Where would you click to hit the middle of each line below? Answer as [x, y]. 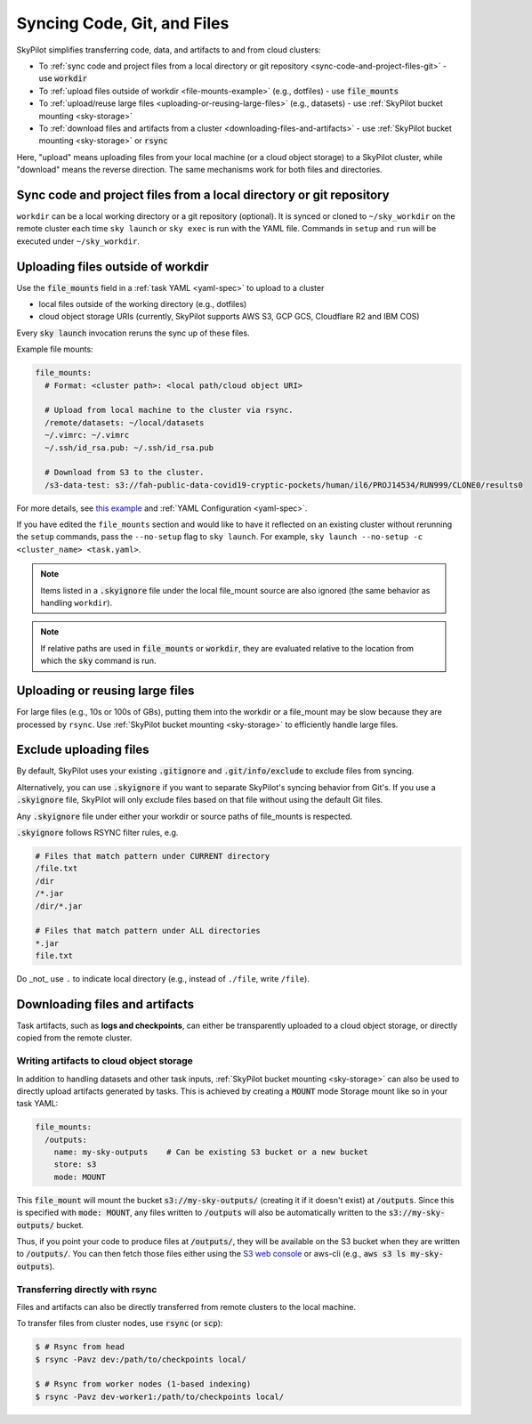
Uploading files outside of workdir [113, 267]
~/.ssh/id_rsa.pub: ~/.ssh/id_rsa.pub [129, 448]
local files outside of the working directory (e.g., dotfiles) [143, 304]
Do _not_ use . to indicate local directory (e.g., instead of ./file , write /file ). [163, 979]
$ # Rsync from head [80, 1347]
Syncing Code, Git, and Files [123, 23]
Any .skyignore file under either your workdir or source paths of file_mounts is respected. [185, 816]
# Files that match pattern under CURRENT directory [153, 856]
